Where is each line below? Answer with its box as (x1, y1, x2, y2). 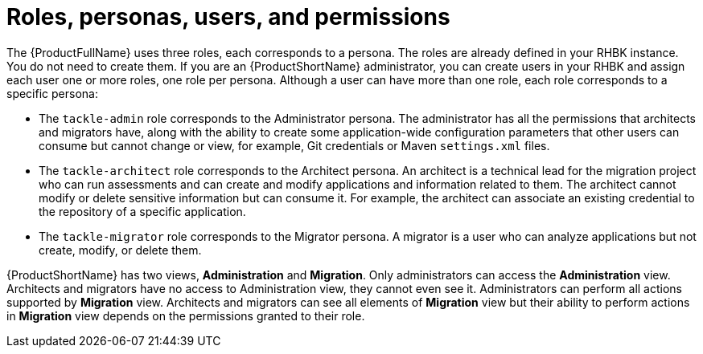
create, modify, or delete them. (39, 242, 202, 257)
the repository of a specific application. (39, 204, 246, 218)
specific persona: (6, 86, 98, 100)
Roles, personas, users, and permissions (6, 3, 450, 31)
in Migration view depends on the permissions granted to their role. (6, 308, 365, 323)
